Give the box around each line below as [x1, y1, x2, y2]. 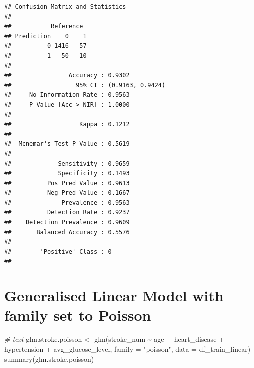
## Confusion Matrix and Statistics [4, 3, 126, 10]
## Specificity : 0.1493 [4, 170, 130, 177]
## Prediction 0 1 [4, 32, 87, 40]
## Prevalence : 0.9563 [4, 199, 130, 206]
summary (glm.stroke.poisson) [4, 353, 94, 364]
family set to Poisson [4, 305, 151, 325]
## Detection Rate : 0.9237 [4, 209, 130, 216]
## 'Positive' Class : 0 [4, 248, 112, 255]
